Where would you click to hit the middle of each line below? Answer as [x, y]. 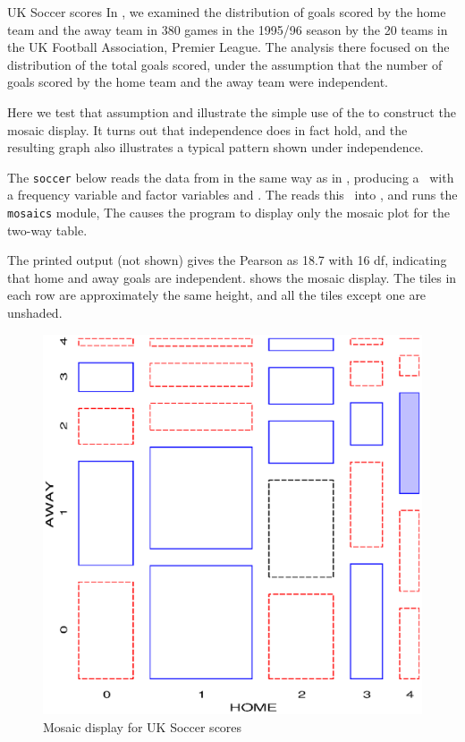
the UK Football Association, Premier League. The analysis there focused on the [228, 47]
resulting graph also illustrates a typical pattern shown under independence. [216, 147]
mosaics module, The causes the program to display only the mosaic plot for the [229, 212]
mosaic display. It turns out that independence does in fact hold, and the [207, 129]
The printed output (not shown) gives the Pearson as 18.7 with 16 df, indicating [227, 260]
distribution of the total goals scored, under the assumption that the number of [225, 64]
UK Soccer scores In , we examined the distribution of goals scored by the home [227, 12]
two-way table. [47, 230]
